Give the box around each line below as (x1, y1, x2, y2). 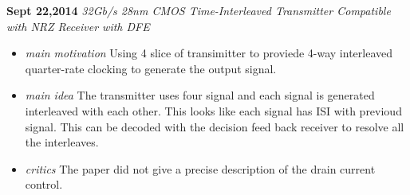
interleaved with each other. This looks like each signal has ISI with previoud (25, 102, 402, 119)
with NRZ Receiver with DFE (6, 18, 150, 34)
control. (25, 176, 63, 193)
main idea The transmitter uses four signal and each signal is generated (25, 87, 375, 103)
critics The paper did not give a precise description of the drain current (25, 160, 376, 177)
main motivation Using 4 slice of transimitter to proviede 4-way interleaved (25, 45, 392, 61)
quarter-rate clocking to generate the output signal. (25, 60, 277, 76)
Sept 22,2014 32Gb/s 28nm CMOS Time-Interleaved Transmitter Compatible (6, 2, 391, 18)
